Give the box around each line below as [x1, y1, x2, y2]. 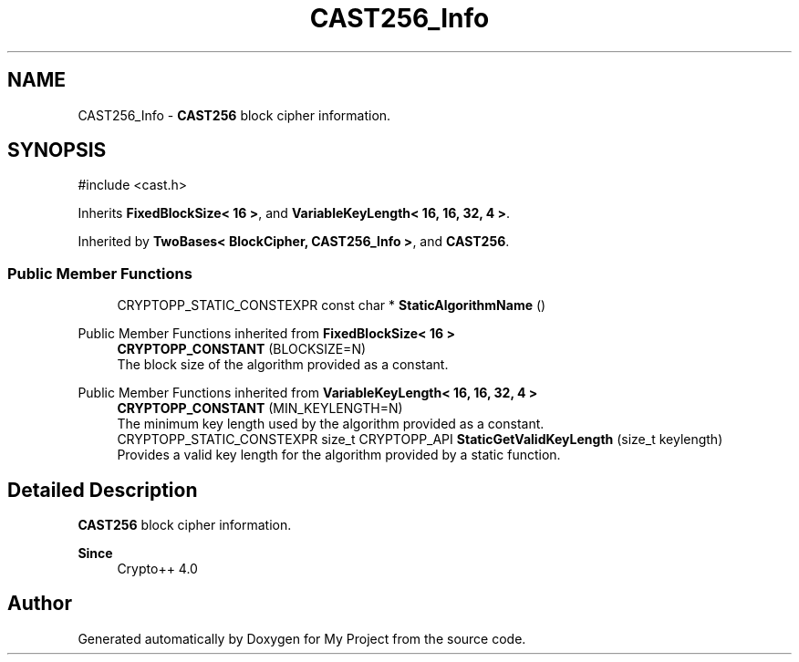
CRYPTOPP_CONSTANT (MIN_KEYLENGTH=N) [117, 400, 403, 417]
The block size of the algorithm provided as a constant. [117, 357, 449, 373]
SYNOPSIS [7, 139, 107, 162]
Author [7, 592, 72, 615]
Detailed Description [7, 478, 198, 502]
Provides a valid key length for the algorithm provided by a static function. [117, 447, 561, 463]
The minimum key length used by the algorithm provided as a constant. [117, 416, 545, 432]
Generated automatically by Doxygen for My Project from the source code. [78, 630, 526, 646]
